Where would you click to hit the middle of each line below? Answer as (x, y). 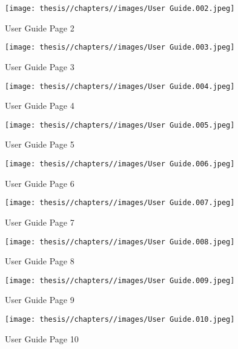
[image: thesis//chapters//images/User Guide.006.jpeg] (120, 164)
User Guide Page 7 (40, 222)
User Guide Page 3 (40, 66)
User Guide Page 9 (40, 300)
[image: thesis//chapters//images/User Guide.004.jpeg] (120, 86)
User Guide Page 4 (40, 106)
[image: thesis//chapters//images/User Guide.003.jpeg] (120, 47)
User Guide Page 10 (42, 338)
